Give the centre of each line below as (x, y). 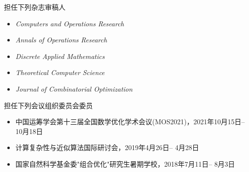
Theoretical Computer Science (60, 72)
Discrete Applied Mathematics (60, 56)
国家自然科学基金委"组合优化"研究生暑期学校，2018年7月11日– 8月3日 (125, 163)
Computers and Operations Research (70, 23)
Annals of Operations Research (61, 40)
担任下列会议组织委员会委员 (48, 105)
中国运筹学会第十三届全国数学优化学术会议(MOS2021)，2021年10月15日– (130, 122)
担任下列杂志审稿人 (35, 7)
